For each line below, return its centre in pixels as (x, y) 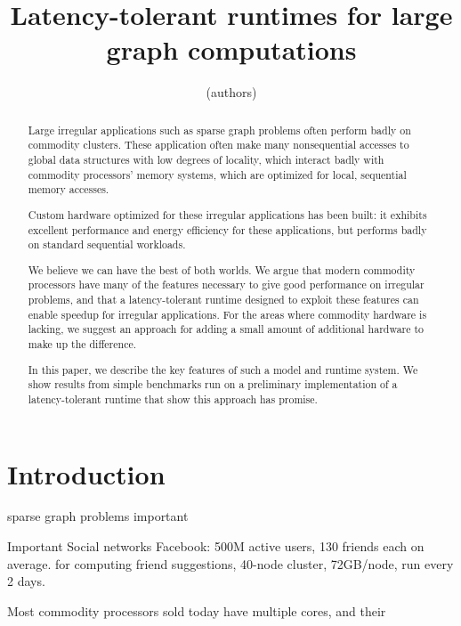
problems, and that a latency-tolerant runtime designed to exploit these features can (223, 300)
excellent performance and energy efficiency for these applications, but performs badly (227, 229)
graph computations (231, 49)
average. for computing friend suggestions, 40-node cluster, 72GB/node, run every (230, 563)
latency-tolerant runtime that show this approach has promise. (173, 398)
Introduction (86, 473)
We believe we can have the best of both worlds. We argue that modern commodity (222, 269)
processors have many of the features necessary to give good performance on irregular (226, 285)
